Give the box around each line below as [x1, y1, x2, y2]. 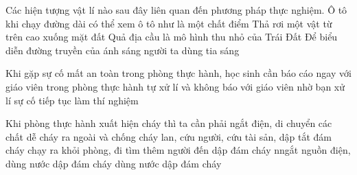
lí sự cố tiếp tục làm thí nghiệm [5, 93, 139, 107]
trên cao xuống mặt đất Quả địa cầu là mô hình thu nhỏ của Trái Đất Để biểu [5, 30, 338, 44]
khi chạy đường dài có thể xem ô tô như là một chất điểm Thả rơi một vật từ [5, 16, 332, 30]
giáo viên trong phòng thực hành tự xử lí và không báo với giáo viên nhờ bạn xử [5, 79, 345, 93]
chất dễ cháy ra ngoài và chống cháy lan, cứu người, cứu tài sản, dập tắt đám [5, 129, 332, 143]
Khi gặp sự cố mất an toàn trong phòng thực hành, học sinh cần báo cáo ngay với [5, 66, 352, 80]
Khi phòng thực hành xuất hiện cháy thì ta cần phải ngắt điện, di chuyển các [5, 116, 332, 130]
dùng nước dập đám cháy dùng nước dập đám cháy [5, 156, 222, 170]
